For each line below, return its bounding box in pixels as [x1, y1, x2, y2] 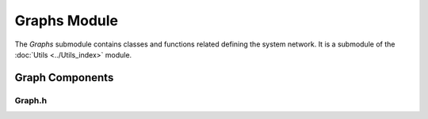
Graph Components [14, 71, 114, 84]
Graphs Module [14, 12, 119, 29]
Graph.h [14, 95, 48, 106]
